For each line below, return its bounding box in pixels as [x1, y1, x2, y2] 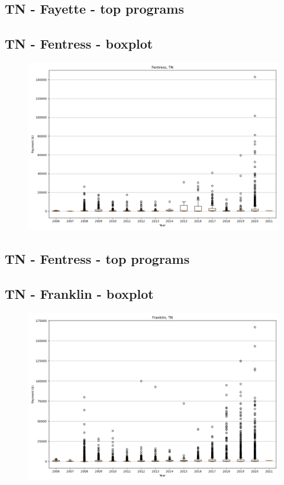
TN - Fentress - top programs [5, 250, 190, 268]
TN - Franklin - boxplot [5, 285, 154, 303]
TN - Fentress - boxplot [5, 34, 153, 53]
